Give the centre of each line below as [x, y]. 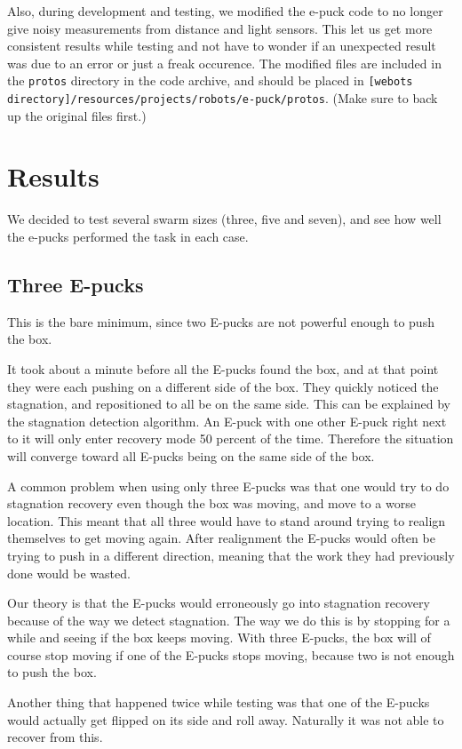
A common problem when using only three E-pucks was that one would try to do [228, 486]
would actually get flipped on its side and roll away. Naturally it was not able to [226, 719]
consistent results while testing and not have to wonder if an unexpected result [222, 46]
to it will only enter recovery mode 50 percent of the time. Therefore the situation [231, 438]
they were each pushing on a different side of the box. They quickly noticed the [223, 386]
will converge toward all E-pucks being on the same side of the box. [191, 455]
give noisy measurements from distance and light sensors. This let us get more [220, 28]
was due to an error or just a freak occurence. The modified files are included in [224, 63]
